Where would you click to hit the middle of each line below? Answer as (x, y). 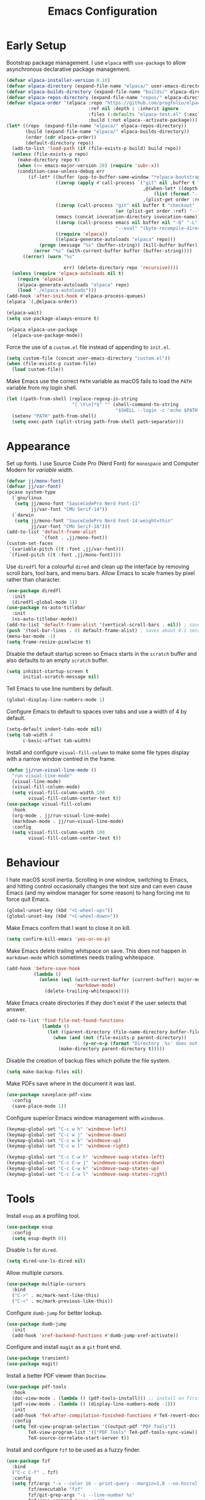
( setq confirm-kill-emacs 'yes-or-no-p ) (59, 939)
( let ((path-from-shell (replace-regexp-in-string (72, 399)
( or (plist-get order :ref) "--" (158, 211)
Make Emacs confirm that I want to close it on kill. (69, 927)
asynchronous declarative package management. (69, 69)
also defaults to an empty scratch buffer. (57, 660)
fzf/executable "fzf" (56, 1490)
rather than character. (34, 579)
